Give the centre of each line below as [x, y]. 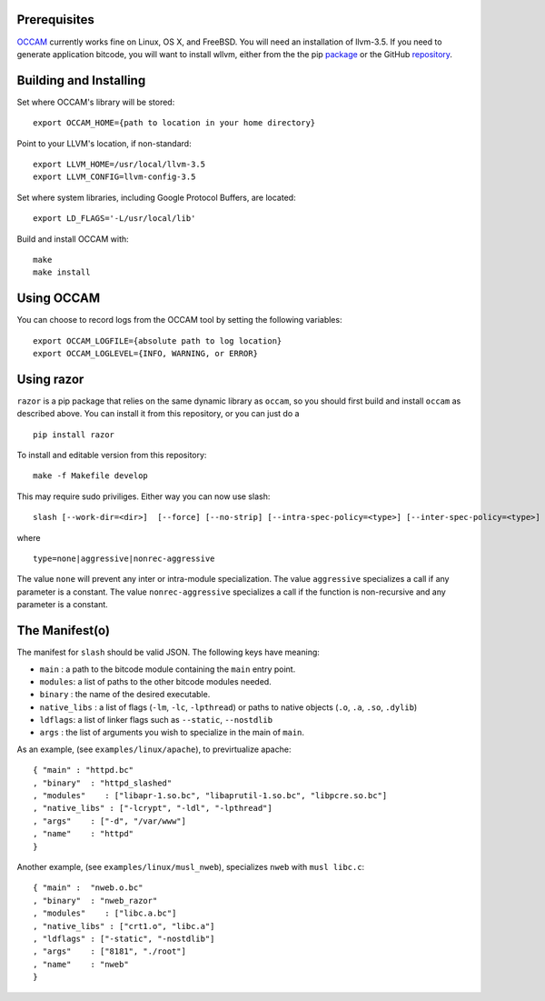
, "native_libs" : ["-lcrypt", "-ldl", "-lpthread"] [153, 808]
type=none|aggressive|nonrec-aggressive [124, 559]
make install [62, 272]
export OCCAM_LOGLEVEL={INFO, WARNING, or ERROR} [146, 354]
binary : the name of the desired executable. [125, 695]
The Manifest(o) [64, 631]
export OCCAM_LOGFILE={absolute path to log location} [158, 340]
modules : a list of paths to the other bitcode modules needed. [155, 681]
